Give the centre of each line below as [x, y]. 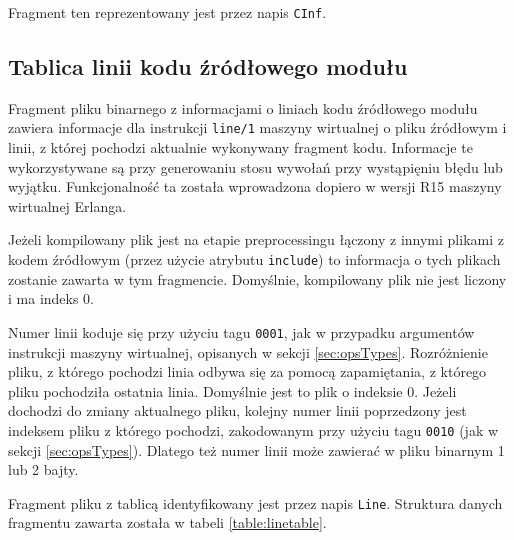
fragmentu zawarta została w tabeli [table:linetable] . [167, 522]
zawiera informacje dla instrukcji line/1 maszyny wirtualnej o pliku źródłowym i [257, 127]
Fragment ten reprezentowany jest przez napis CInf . [167, 12]
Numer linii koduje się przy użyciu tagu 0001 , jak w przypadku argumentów [241, 331]
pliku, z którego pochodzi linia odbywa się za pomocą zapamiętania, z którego [247, 371]
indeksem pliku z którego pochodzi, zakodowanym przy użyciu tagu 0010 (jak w [253, 429]
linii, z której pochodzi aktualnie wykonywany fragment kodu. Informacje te [240, 147]
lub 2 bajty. [43, 469]
